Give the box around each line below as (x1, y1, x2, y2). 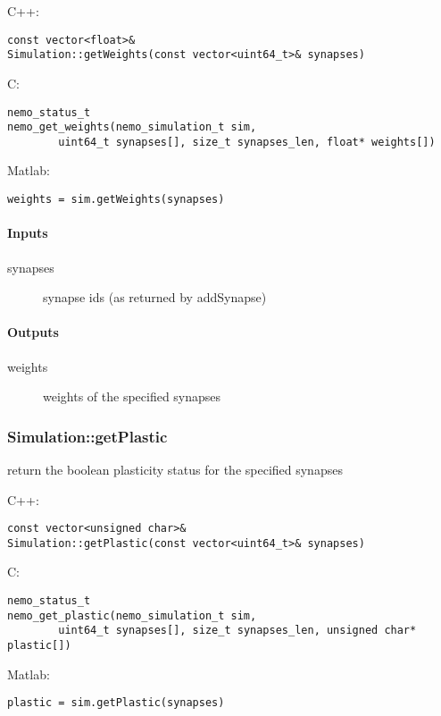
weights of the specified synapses (43, 387, 221, 406)
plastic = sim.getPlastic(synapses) (7, 696, 225, 710)
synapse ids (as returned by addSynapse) (43, 288, 267, 307)
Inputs (7, 223, 48, 242)
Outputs (7, 323, 59, 341)
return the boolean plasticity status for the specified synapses (7, 459, 343, 478)
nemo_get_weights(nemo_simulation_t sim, (7, 121, 257, 134)
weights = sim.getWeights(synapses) (7, 193, 225, 206)
